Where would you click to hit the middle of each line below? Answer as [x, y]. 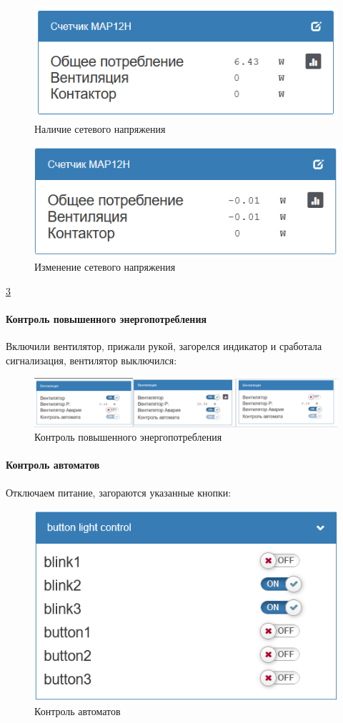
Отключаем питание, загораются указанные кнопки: [119, 492]
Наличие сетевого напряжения [100, 129]
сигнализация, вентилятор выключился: [91, 360]
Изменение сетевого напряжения [105, 267]
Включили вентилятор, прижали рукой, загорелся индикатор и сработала [164, 346]
